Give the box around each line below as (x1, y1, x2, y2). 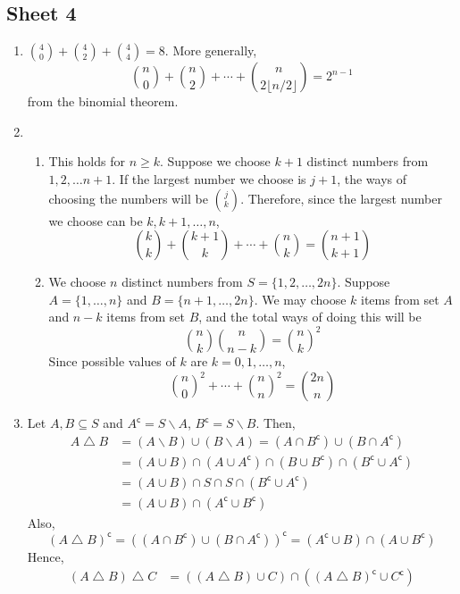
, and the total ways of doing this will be (198, 307, 422, 326)
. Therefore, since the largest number (240, 188, 442, 207)
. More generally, (164, 41, 257, 60)
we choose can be (48, 211, 143, 230)
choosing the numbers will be (48, 188, 208, 207)
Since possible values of (48, 352, 176, 371)
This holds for (48, 152, 125, 171)
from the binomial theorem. (27, 92, 179, 111)
